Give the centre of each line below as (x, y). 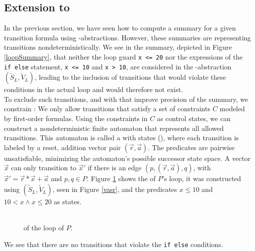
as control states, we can (194, 118)
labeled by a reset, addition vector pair (62, 147)
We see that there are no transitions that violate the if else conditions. (114, 244)
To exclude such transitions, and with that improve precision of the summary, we (126, 99)
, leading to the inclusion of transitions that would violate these (130, 77)
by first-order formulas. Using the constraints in (76, 118)
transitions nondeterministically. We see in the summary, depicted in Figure (118, 47)
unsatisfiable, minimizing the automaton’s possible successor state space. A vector (127, 158)
